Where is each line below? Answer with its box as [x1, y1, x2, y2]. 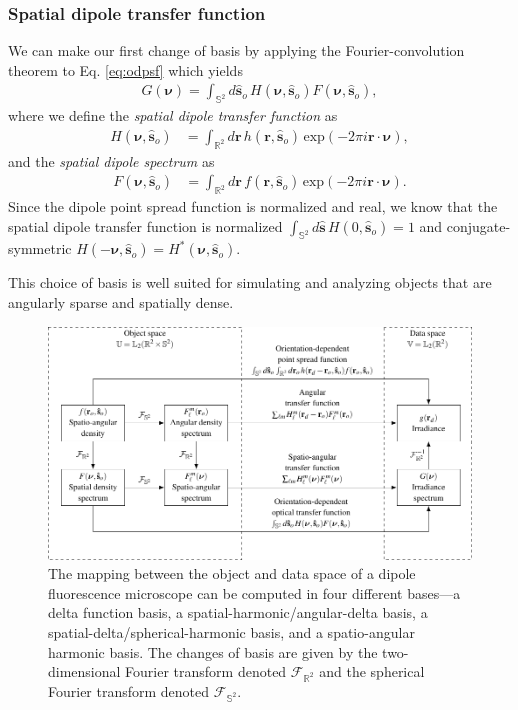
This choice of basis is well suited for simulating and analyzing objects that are [8, 272, 492, 293]
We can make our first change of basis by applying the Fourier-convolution [8, 40, 465, 61]
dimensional [48, 661, 121, 682]
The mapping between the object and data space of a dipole [48, 563, 416, 584]
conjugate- [446, 215, 511, 236]
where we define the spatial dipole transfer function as [8, 105, 338, 126]
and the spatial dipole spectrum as [8, 150, 215, 171]
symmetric [8, 238, 72, 259]
